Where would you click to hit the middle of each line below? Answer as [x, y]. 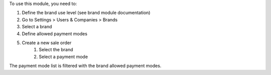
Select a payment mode [63, 57]
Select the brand [56, 50]
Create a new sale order [47, 43]
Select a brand [37, 27]
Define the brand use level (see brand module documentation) [86, 13]
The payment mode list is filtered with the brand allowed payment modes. [85, 66]
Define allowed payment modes [55, 34]
